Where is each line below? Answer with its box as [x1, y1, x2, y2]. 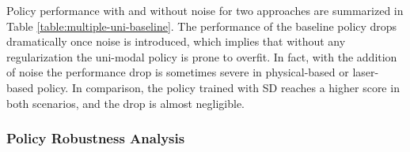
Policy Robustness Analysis [6, 128, 185, 148]
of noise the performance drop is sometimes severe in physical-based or [6, 64, 349, 80]
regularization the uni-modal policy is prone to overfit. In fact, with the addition [6, 48, 397, 65]
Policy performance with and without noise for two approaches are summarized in [6, 2, 404, 18]
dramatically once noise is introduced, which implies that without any [6, 33, 346, 50]
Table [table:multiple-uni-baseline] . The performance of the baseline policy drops [6, 17, 397, 34]
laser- [352, 64, 379, 80]
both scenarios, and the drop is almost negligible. [6, 95, 245, 111]
